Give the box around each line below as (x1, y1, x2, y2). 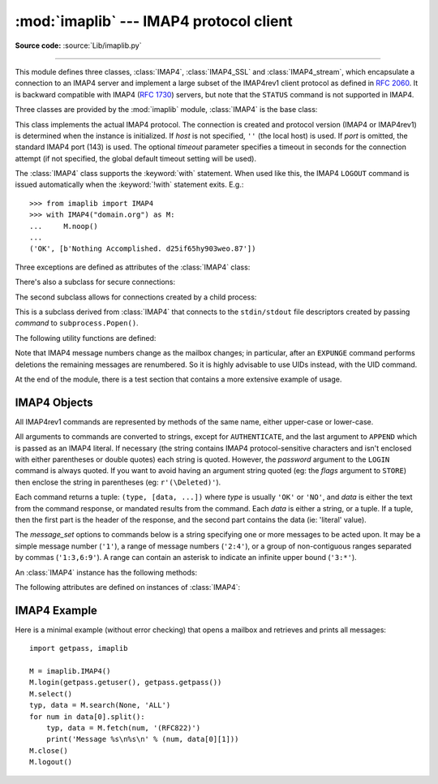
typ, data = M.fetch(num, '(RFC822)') (45, 723, 201, 732)
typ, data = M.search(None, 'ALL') (29, 700, 171, 710)
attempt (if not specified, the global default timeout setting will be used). (15, 153, 257, 163)
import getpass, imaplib (29, 644, 128, 653)
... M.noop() (29, 222, 98, 230)
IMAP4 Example (15, 603, 97, 617)
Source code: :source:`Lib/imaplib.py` (15, 41, 142, 50)
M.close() (29, 746, 68, 755)
